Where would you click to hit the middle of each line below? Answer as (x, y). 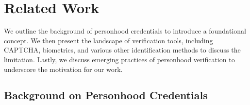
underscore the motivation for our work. (63, 69)
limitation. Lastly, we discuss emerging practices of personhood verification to (119, 59)
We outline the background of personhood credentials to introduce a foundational (125, 31)
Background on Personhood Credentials (106, 95)
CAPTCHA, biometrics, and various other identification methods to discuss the (122, 50)
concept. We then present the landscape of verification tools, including (108, 40)
